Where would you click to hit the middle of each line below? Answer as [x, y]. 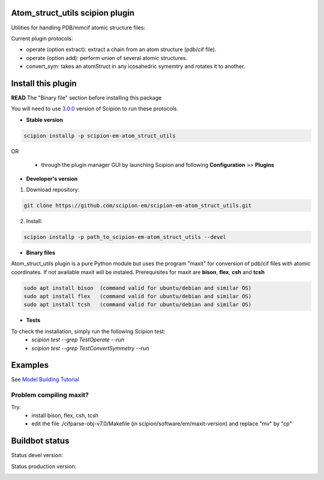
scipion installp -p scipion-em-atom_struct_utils [100, 136]
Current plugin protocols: [42, 38]
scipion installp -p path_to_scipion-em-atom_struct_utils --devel [125, 237]
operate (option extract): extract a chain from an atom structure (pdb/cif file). [121, 49]
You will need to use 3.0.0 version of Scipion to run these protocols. [95, 109]
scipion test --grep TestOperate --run [78, 340]
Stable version [44, 119]
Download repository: [53, 190]
